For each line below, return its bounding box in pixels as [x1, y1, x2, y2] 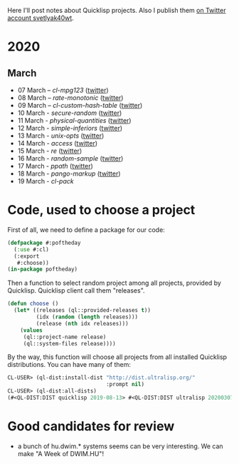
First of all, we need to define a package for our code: [7, 225, 165, 234]
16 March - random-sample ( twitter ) [17, 154, 124, 163]
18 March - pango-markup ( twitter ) [17, 169, 121, 178]
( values [20, 326, 43, 334]
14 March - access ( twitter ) [17, 139, 98, 147]
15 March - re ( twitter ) [17, 146, 83, 155]
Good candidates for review [7, 418, 175, 435]
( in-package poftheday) [7, 266, 78, 273]
